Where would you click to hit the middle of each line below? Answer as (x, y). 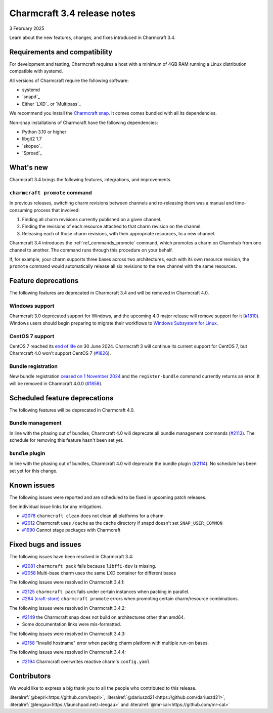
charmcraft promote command (51, 192)
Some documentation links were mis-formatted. (72, 624)
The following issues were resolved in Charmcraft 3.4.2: (67, 608)
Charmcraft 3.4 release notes (73, 13)
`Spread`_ (32, 153)
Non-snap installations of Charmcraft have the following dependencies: (84, 122)
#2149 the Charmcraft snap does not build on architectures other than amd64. (103, 617)
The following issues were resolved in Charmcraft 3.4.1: (67, 582)
